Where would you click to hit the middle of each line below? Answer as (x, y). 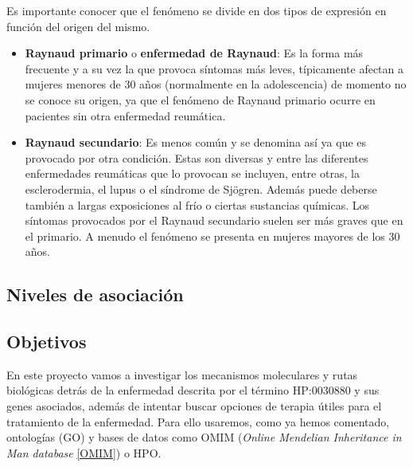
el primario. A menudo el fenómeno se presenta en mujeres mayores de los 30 (212, 235)
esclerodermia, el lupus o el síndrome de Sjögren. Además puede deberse (201, 188)
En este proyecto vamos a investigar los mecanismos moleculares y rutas (182, 374)
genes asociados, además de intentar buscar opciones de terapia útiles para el (194, 406)
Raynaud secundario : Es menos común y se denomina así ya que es (196, 142)
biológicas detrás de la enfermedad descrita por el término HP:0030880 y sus (193, 390)
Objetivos (47, 341)
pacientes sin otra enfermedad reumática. (125, 115)
